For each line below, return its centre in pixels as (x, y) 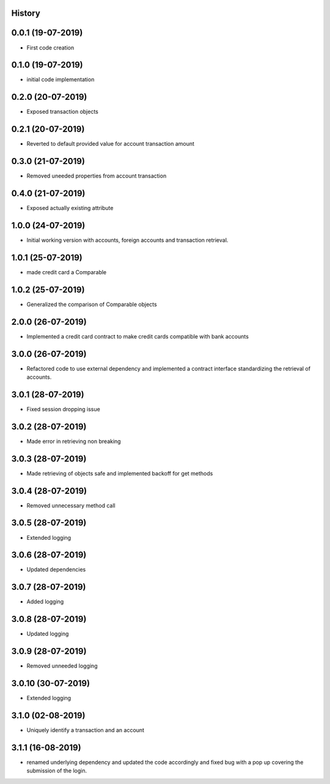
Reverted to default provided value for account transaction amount (111, 144)
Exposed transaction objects (63, 112)
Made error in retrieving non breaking (74, 441)
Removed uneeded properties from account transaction (97, 176)
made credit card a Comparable (67, 272)
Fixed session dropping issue (63, 409)
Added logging (45, 602)
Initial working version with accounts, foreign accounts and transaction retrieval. (127, 240)
